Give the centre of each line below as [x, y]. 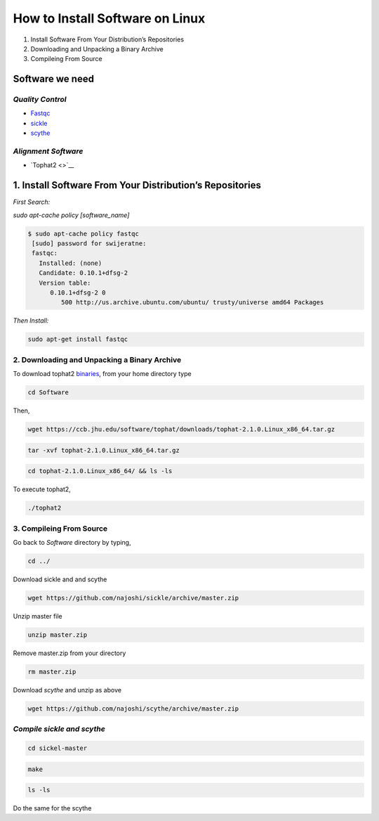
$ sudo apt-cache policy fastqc [84, 233]
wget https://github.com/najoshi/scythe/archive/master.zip [133, 709]
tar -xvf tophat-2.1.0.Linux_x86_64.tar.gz [104, 450]
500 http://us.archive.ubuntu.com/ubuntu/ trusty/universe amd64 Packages [192, 303]
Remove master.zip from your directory [69, 653]
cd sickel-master [58, 748]
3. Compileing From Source [60, 529]
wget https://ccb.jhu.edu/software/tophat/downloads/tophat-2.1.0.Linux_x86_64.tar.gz [181, 429]
